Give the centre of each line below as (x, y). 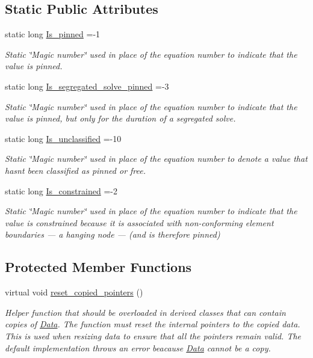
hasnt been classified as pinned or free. (76, 170)
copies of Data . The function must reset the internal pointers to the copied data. (153, 324)
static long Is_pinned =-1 (53, 34)
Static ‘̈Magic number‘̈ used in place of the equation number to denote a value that (156, 159)
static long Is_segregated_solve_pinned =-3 (87, 86)
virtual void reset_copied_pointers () (74, 292)
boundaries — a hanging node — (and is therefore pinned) (113, 234)
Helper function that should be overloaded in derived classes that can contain (145, 312)
